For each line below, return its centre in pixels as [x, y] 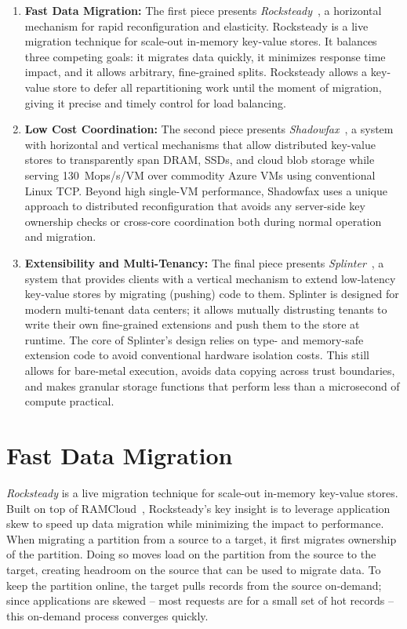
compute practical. [69, 401]
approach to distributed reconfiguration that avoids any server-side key [195, 206]
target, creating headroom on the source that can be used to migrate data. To [194, 569]
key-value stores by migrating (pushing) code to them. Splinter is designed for [212, 294]
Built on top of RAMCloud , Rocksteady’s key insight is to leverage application [198, 508]
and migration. [60, 236]
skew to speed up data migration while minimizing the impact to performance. [195, 524]
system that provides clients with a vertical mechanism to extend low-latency [210, 278]
